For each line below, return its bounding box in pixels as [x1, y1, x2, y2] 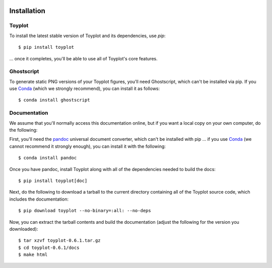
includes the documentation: [9, 196, 69, 202]
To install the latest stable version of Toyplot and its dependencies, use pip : [9, 33, 166, 39]
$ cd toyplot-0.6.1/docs [18, 244, 80, 250]
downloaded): [9, 226, 38, 232]
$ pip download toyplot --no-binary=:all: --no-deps [18, 208, 151, 214]
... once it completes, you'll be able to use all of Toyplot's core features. [9, 55, 158, 61]
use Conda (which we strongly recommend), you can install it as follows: [9, 85, 160, 92]
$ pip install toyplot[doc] [18, 177, 88, 184]
